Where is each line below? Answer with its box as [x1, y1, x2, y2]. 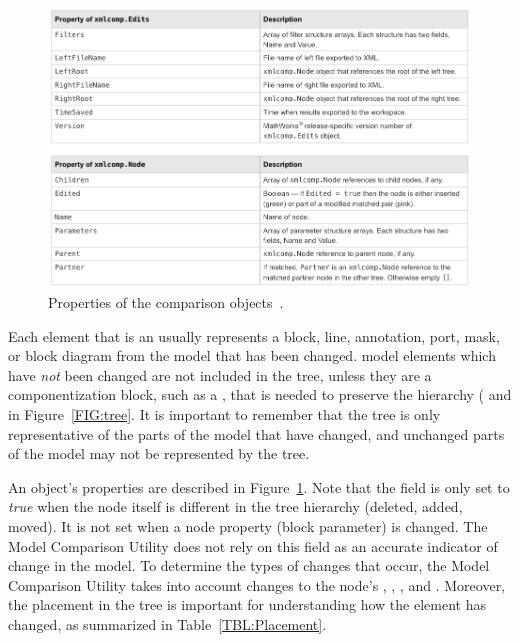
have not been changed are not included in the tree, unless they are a [8, 364, 432, 385]
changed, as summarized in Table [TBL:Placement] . [8, 613, 327, 634]
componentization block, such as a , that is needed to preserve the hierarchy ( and [8, 384, 512, 405]
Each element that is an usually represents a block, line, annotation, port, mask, [8, 325, 500, 346]
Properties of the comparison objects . [48, 292, 284, 313]
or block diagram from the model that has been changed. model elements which [8, 345, 496, 366]
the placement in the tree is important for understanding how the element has [8, 594, 486, 615]
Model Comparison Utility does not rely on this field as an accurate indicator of [8, 535, 498, 556]
